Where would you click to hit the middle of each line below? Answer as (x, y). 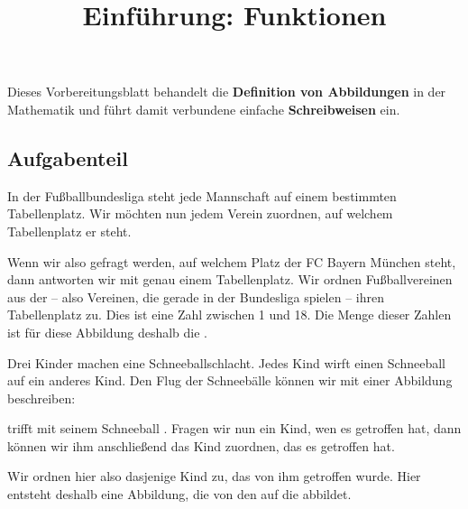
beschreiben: (41, 398)
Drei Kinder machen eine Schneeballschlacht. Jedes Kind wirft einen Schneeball (226, 362)
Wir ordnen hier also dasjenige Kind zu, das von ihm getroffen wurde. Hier (214, 476)
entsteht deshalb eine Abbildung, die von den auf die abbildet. (179, 494)
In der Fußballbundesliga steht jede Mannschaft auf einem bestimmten (202, 195)
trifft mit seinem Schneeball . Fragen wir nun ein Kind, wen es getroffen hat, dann (234, 428)
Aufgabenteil (68, 157)
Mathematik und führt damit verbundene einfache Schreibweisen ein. (204, 109)
